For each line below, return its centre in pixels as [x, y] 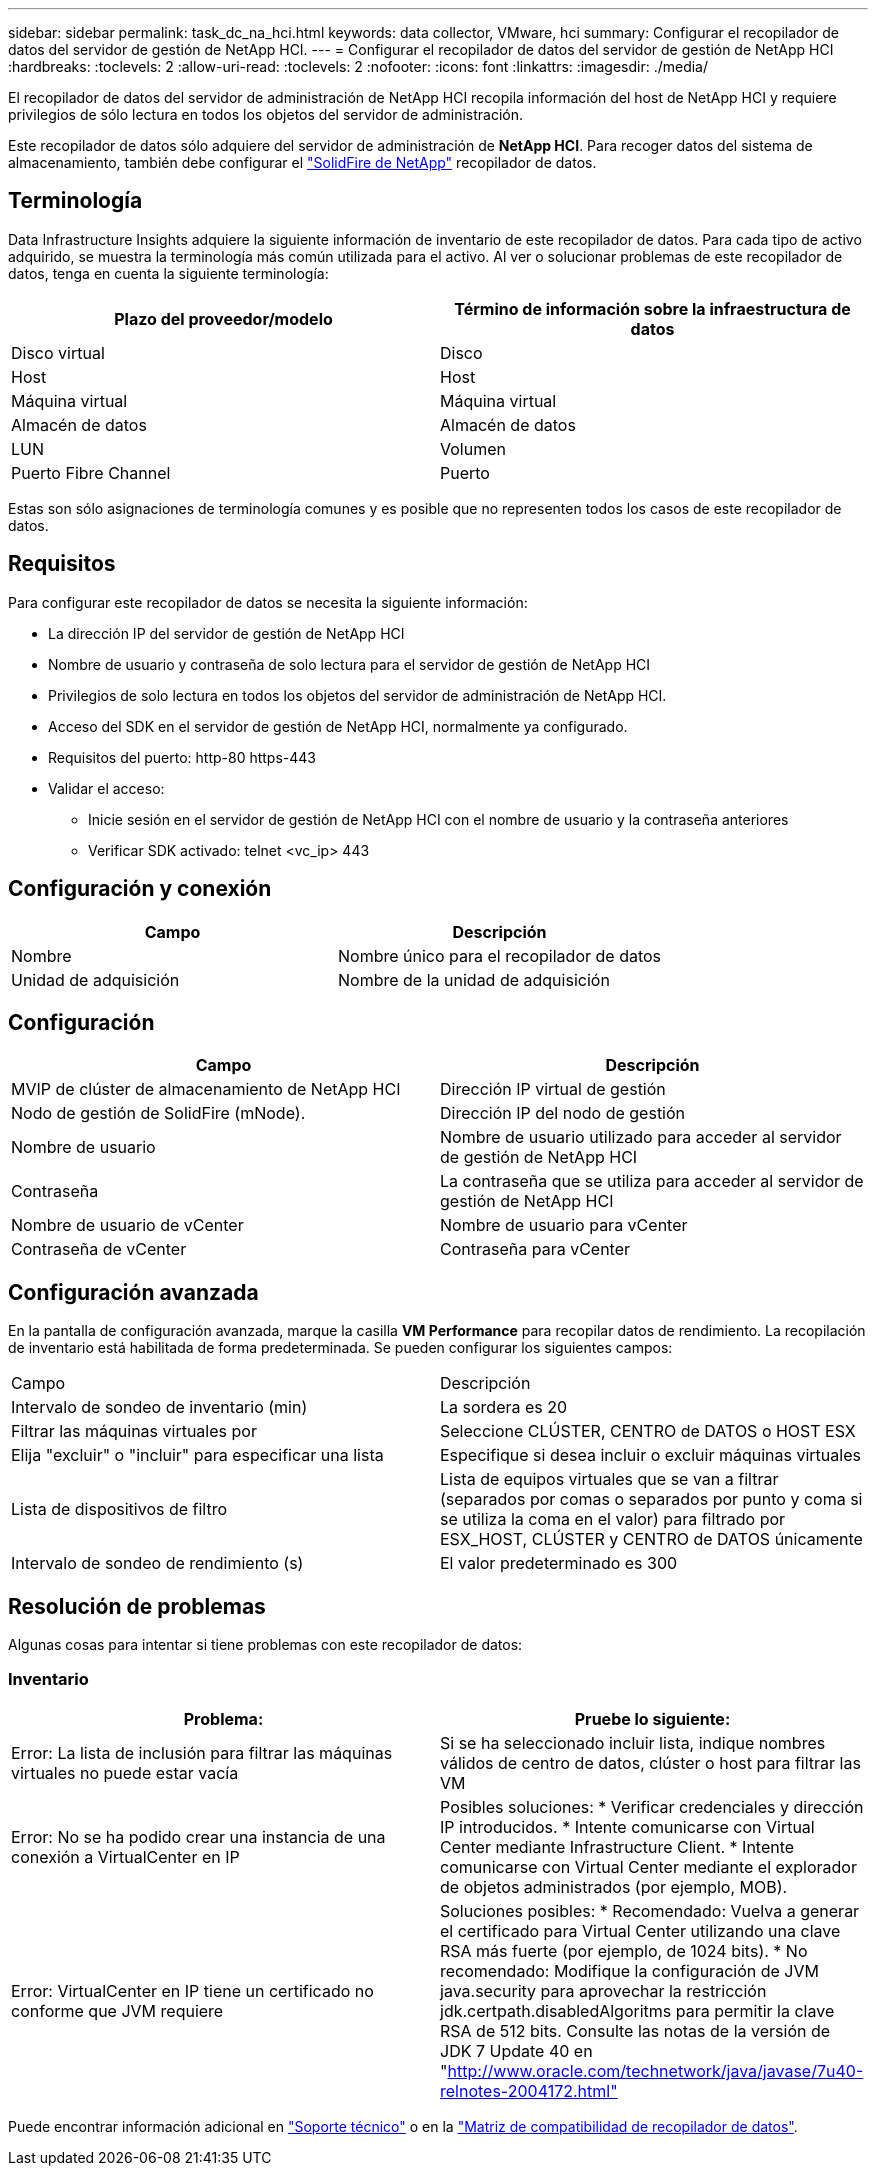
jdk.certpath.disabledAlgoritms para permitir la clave [637, 2010]
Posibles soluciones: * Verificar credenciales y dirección [652, 1806]
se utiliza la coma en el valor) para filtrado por [613, 1519]
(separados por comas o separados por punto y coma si [651, 1499]
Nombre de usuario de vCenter [127, 1225]
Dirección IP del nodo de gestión [563, 1113]
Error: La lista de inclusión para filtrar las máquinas [202, 1752]
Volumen [473, 448]
